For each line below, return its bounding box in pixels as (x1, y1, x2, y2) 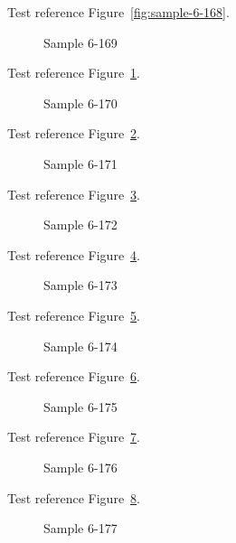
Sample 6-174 (43, 336, 118, 355)
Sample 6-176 (43, 457, 118, 476)
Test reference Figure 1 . (7, 63, 140, 82)
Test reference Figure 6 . (7, 367, 140, 386)
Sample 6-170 (43, 93, 118, 112)
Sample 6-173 (43, 276, 118, 295)
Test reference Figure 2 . (7, 124, 140, 143)
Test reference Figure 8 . (7, 488, 140, 507)
